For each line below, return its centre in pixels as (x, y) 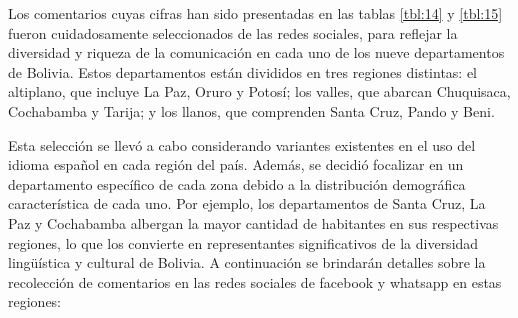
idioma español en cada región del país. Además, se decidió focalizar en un (236, 164)
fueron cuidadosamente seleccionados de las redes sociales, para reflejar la (233, 32)
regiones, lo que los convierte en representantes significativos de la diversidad (243, 242)
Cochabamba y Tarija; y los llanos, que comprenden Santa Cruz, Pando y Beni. (251, 110)
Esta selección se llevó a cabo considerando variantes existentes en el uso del (242, 144)
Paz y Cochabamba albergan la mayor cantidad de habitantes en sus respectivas (253, 222)
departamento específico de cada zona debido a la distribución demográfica (237, 183)
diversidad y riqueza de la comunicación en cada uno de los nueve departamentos (256, 52)
